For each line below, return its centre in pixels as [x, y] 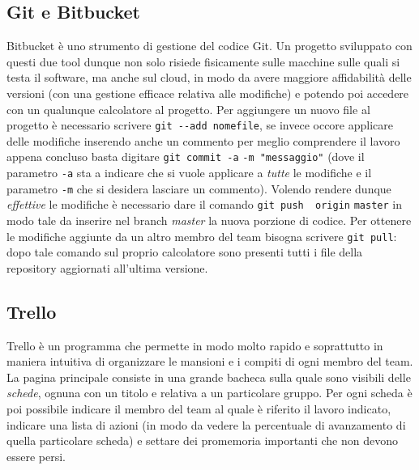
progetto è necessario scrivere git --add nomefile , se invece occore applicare [200, 125]
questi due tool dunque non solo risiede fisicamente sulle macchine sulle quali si [203, 61]
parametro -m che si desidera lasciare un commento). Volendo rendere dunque [199, 188]
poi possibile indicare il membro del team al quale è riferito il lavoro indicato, [199, 409]
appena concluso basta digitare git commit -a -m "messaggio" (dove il [186, 157]
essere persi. [36, 456]
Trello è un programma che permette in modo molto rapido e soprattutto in [195, 345]
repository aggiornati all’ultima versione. [107, 267]
